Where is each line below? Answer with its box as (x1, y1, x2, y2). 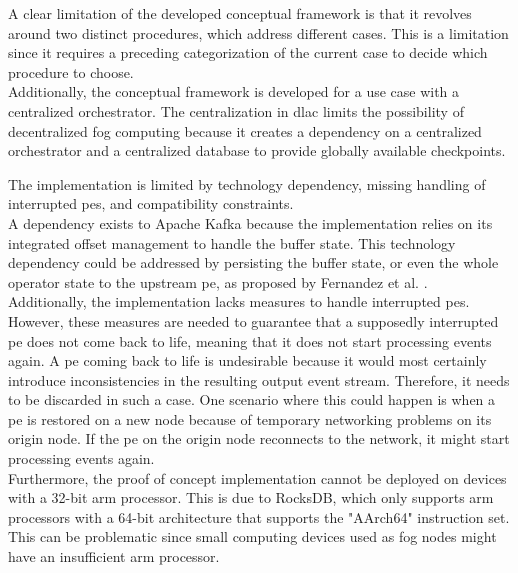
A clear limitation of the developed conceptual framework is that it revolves (8, 3, 472, 23)
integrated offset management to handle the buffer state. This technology (8, 232, 456, 253)
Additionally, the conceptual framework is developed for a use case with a (8, 81, 460, 102)
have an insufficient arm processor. (8, 546, 220, 567)
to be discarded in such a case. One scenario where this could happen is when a (8, 389, 496, 410)
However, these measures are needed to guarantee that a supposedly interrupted (8, 310, 499, 331)
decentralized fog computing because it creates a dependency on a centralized (8, 120, 482, 141)
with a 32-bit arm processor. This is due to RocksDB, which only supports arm (8, 487, 494, 508)
